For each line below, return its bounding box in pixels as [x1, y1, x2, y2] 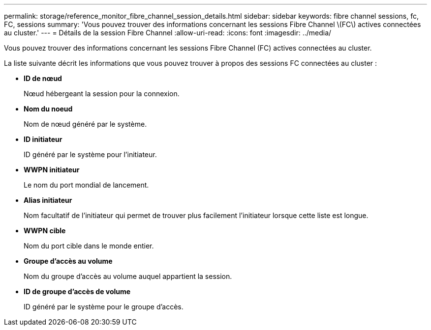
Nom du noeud [24, 105, 73, 113]
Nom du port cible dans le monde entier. [24, 242, 154, 250]
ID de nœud [24, 74, 62, 82]
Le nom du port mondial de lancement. [24, 181, 149, 189]
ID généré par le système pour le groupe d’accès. [24, 302, 184, 311]
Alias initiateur [24, 196, 72, 204]
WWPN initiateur [24, 165, 80, 174]
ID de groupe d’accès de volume [24, 287, 131, 296]
